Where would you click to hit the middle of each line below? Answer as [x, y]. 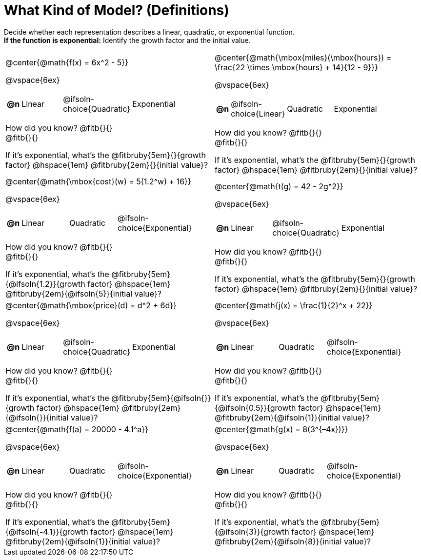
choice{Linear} [258, 113]
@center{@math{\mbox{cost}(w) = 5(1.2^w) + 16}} [98, 181]
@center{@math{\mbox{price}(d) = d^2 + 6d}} [91, 305]
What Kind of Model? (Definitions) [117, 10]
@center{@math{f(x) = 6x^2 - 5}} [67, 62]
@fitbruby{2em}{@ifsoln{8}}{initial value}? [293, 541]
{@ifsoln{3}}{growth [252, 531]
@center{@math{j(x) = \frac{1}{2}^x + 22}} [294, 305]
